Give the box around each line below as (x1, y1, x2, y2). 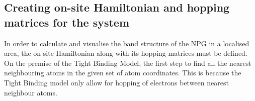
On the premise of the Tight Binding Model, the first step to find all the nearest (4, 57, 251, 68)
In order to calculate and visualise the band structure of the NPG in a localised (4, 38, 249, 48)
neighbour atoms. (4, 87, 57, 97)
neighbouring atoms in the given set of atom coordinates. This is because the (4, 67, 241, 78)
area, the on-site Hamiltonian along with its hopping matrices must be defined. (4, 48, 247, 58)
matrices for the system (4, 14, 130, 30)
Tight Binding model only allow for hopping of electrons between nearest (4, 77, 229, 87)
